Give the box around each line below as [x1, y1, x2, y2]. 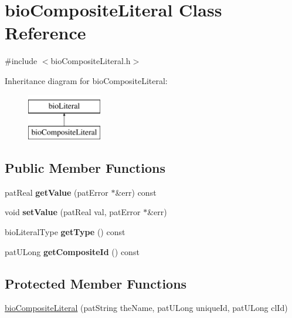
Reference [5, 21, 86, 45]
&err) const [115, 186, 157, 198]
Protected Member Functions [5, 274, 187, 292]
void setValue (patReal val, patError [5, 206, 141, 218]
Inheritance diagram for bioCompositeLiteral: [5, 74, 168, 86]
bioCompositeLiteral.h [50, 55, 131, 67]
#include [5, 55, 38, 67]
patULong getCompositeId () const [5, 245, 140, 257]
